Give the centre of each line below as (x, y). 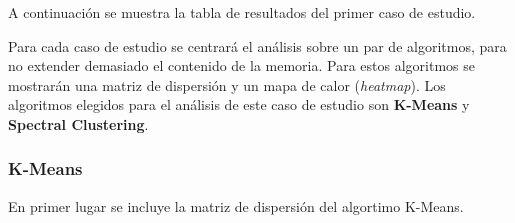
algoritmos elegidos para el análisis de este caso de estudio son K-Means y (239, 104)
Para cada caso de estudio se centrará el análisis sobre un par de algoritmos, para (257, 45)
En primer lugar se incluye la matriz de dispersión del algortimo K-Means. (236, 205)
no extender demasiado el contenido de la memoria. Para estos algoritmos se (241, 65)
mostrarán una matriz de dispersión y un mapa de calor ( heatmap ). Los (227, 84)
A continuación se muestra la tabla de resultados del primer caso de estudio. (242, 12)
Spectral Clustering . (78, 123)
